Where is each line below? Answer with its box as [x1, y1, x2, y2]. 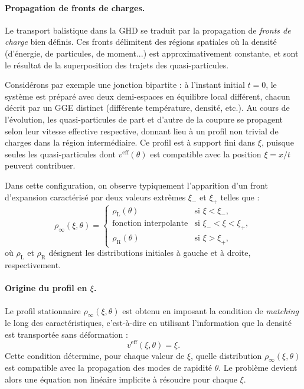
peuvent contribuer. [5, 159, 76, 172]
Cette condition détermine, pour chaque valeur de [5, 349, 185, 361]
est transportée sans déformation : [5, 328, 128, 340]
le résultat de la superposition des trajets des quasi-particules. [5, 58, 229, 71]
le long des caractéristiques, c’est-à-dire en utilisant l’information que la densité [5, 317, 292, 329]
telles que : [220, 190, 260, 203]
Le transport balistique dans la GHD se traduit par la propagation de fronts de [5, 24, 291, 36]
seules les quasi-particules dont [5, 147, 116, 160]
